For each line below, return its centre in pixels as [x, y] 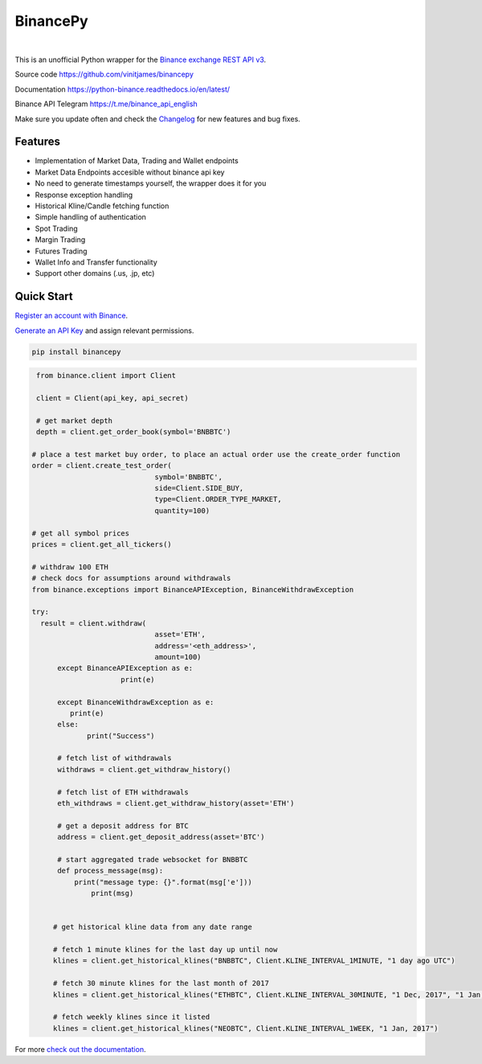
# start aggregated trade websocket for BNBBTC [153, 859]
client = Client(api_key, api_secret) [112, 398]
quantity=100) [182, 510]
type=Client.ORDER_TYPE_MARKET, [218, 499]
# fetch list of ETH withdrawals [123, 792]
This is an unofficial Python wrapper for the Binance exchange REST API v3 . [141, 60]
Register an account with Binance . [71, 316]
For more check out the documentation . [80, 1049]
